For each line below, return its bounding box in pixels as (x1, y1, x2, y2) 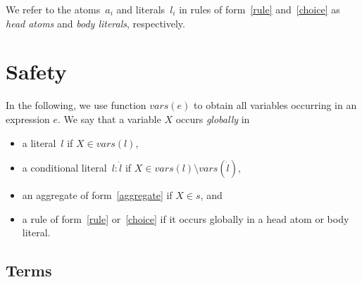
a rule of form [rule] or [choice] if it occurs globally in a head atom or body (22, 211, 349, 226)
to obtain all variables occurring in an (194, 98, 357, 113)
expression (6, 111, 50, 126)
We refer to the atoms (6, 2, 101, 16)
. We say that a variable (58, 111, 161, 126)
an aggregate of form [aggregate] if (22, 188, 173, 203)
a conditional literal (22, 160, 107, 175)
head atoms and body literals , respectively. (6, 15, 185, 30)
